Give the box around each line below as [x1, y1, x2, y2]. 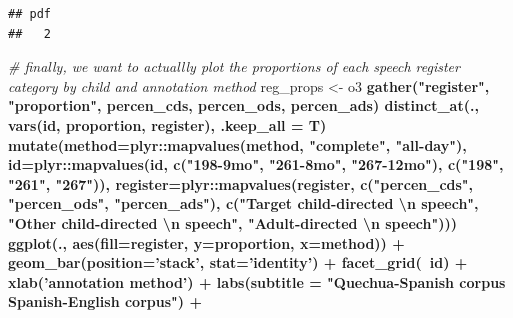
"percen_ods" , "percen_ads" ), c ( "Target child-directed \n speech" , [8, 193, 479, 214]
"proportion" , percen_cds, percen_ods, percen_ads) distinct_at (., [8, 95, 479, 116]
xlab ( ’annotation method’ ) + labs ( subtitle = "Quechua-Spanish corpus [8, 271, 506, 292]
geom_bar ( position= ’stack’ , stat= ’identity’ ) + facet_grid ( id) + [8, 252, 468, 273]
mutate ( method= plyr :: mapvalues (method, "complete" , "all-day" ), [8, 134, 467, 155]
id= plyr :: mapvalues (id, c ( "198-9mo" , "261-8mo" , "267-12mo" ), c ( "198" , [8, 154, 504, 175]
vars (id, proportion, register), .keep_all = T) [8, 114, 327, 135]
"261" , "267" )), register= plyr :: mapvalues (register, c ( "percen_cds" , [8, 173, 474, 194]
